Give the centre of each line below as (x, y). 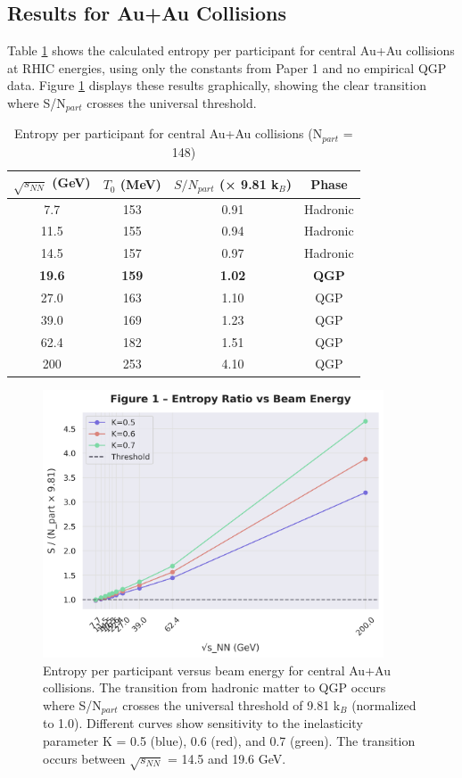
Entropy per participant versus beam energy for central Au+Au (217, 670)
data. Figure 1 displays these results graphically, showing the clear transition (217, 85)
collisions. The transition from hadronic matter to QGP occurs (214, 687)
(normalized (384, 705)
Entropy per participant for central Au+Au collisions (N (169, 133)
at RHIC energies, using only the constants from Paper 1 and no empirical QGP (227, 67)
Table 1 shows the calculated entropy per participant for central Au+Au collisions (231, 50)
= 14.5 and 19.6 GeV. (227, 758)
